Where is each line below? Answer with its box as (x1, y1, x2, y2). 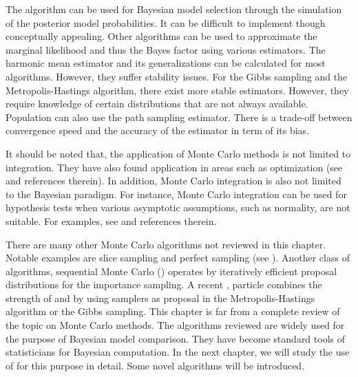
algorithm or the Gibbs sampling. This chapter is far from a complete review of (6, 304, 340, 319)
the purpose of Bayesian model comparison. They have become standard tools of (6, 331, 346, 345)
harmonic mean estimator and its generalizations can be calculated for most (6, 56, 326, 70)
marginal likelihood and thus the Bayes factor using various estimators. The (6, 42, 326, 56)
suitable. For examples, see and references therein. (6, 213, 217, 228)
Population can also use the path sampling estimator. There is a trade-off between (6, 109, 352, 124)
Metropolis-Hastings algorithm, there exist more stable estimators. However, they (6, 83, 349, 97)
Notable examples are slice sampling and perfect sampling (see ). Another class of (6, 250, 350, 265)
